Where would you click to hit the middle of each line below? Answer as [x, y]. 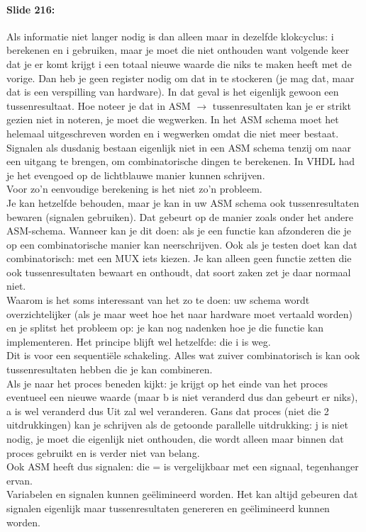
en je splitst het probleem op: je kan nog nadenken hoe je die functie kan [165, 328]
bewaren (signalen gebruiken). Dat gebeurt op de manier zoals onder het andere [180, 216]
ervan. [20, 480]
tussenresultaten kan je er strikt [282, 105]
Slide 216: [31, 9]
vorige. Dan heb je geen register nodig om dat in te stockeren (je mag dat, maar [181, 78]
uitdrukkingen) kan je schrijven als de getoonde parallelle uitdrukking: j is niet [177, 425]
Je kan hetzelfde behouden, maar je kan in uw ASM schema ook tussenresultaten [183, 202]
